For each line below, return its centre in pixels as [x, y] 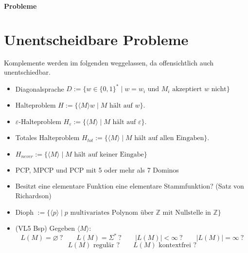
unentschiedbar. [27, 72]
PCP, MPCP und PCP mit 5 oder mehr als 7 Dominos [97, 169]
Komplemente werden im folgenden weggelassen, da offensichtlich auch [109, 62]
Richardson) [33, 195]
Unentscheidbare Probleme [96, 39]
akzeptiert [187, 89]
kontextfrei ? [178, 245]
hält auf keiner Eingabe [109, 154]
